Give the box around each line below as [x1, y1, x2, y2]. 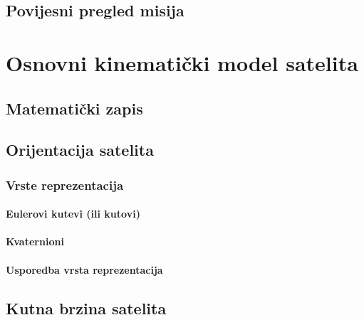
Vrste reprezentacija [6, 176, 124, 193]
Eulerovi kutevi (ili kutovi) [6, 206, 140, 221]
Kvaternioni [6, 234, 64, 249]
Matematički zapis [6, 97, 143, 119]
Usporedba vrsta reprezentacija [6, 262, 163, 277]
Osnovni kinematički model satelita [6, 48, 358, 77]
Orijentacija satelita [6, 139, 154, 161]
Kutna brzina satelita [6, 297, 167, 319]
